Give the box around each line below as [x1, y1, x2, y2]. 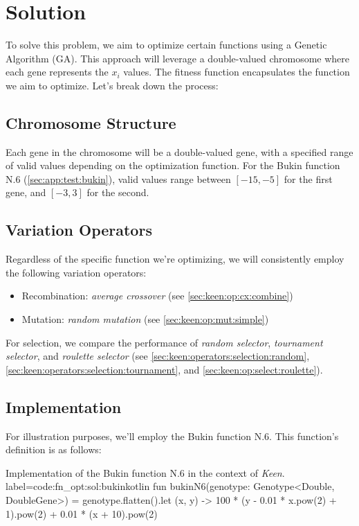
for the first [284, 171, 333, 186]
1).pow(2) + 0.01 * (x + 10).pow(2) [6, 506, 158, 520]
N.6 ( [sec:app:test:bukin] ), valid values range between [6, 171, 231, 186]
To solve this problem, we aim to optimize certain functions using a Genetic [6, 37, 327, 52]
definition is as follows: [6, 442, 102, 457]
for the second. [86, 185, 149, 200]
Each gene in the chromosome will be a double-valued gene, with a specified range [6, 144, 353, 159]
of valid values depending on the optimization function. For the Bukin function [6, 158, 340, 173]
